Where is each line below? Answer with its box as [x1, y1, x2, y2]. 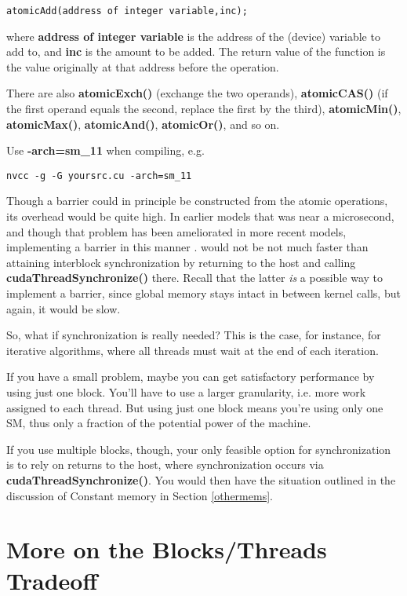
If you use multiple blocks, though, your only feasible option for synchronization [6, 441, 391, 457]
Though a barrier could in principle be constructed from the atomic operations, [6, 192, 388, 209]
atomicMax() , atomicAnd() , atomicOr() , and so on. [6, 115, 280, 132]
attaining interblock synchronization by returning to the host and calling [6, 254, 356, 270]
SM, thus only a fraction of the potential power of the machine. [6, 415, 311, 431]
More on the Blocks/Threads [6, 533, 327, 565]
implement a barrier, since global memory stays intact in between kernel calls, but [6, 285, 401, 302]
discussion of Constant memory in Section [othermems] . [6, 487, 273, 503]
